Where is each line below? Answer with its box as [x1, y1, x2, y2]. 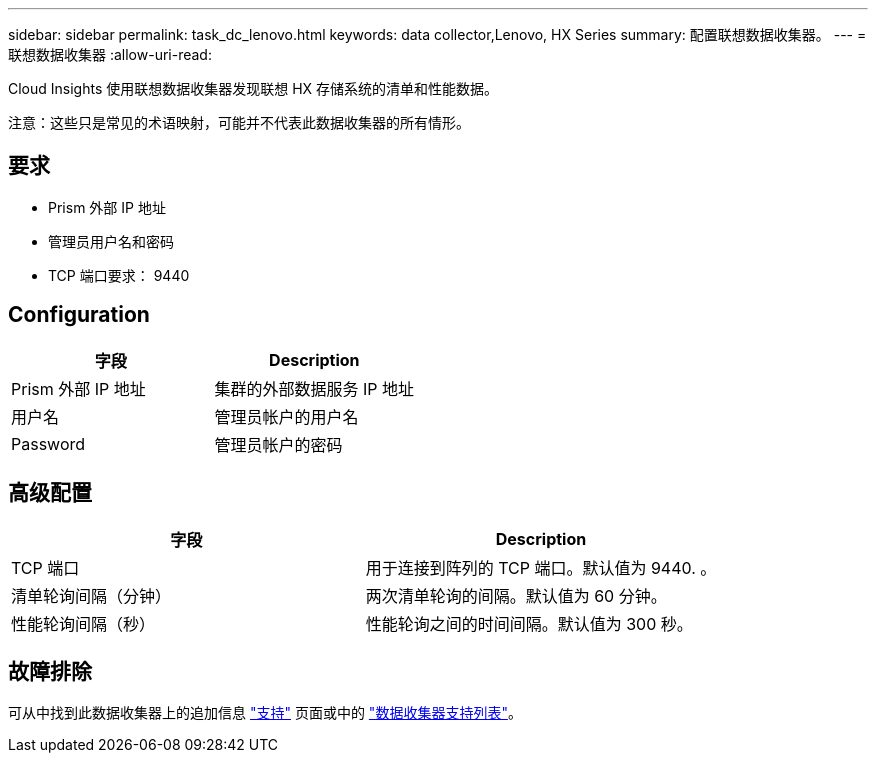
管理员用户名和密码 [48, 232, 174, 250]
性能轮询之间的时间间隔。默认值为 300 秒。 [365, 613, 693, 634]
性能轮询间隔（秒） [11, 613, 156, 634]
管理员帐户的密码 [214, 434, 343, 455]
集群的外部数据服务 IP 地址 [214, 378, 415, 399]
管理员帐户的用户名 [214, 406, 359, 427]
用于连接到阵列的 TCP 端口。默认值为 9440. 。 [365, 557, 717, 578]
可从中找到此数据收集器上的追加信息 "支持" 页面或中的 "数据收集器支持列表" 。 [8, 704, 522, 722]
